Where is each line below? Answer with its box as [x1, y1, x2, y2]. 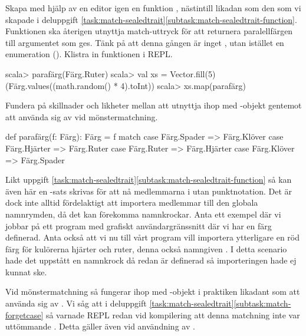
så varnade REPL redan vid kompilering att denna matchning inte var [45, 308, 300, 321]
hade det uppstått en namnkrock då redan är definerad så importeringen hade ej [5, 254, 297, 266]
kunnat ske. [5, 265, 47, 278]
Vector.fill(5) [170, 67, 216, 80]
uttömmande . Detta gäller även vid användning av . [5, 320, 195, 332]
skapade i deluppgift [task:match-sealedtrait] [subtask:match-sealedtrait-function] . [5, 13, 297, 25]
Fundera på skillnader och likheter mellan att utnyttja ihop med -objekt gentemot [5, 99, 302, 111]
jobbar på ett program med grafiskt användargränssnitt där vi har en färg [5, 219, 272, 232]
